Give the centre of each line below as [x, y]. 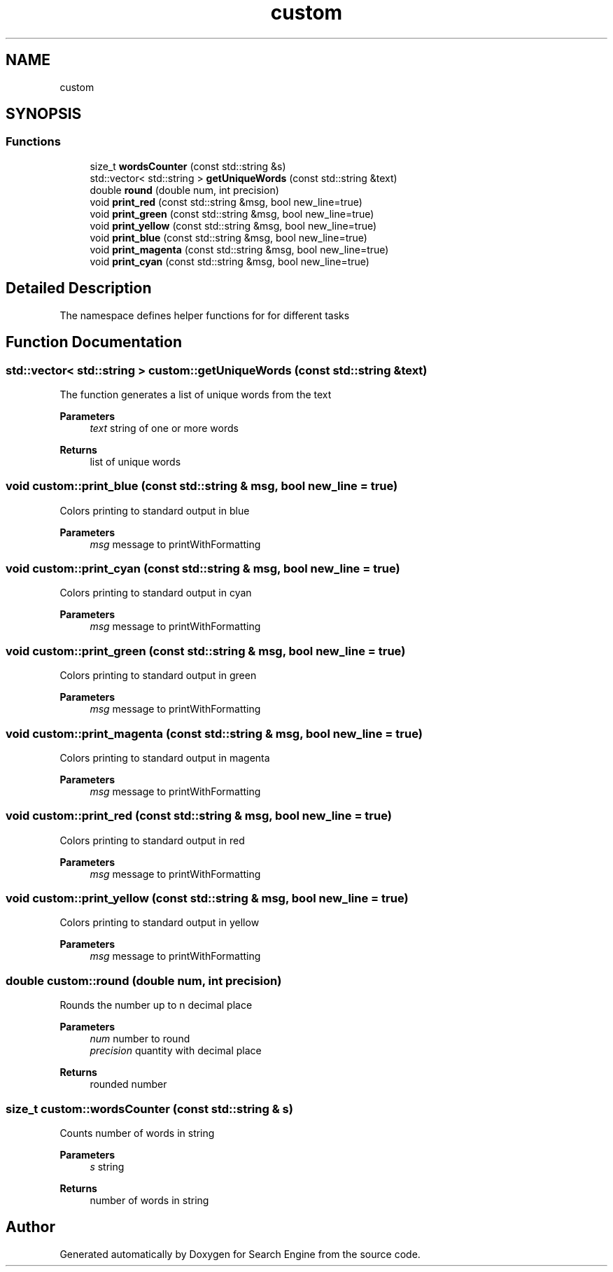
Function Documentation [94, 342]
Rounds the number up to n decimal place [156, 1005]
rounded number [128, 1084]
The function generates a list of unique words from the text [196, 394]
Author [30, 1227]
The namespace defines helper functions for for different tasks [205, 315]
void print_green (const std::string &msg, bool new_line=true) [232, 214]
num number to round [140, 1039]
